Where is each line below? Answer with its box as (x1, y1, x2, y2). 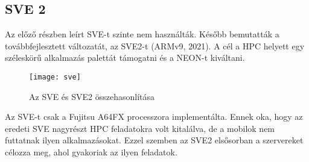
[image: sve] (29, 72, 81, 81)
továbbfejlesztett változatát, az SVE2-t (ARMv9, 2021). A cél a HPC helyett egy (5, 39, 305, 52)
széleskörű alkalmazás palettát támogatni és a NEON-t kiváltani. (5, 51, 245, 64)
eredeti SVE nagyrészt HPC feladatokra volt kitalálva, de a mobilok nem (5, 122, 275, 134)
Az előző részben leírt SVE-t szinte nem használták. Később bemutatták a (5, 28, 279, 40)
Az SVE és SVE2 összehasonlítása (29, 90, 155, 102)
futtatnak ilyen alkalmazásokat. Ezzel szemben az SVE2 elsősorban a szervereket (5, 134, 304, 146)
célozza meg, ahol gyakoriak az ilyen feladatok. (5, 146, 177, 158)
